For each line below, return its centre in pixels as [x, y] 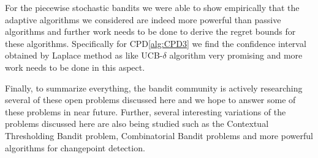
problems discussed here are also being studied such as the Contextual [137, 124]
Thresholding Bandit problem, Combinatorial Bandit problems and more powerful [159, 135]
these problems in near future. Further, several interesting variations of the [146, 111]
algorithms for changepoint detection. [75, 147]
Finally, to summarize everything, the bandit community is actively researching [154, 88]
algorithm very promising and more [236, 55]
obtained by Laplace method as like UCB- [84, 55]
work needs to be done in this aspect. [75, 67]
